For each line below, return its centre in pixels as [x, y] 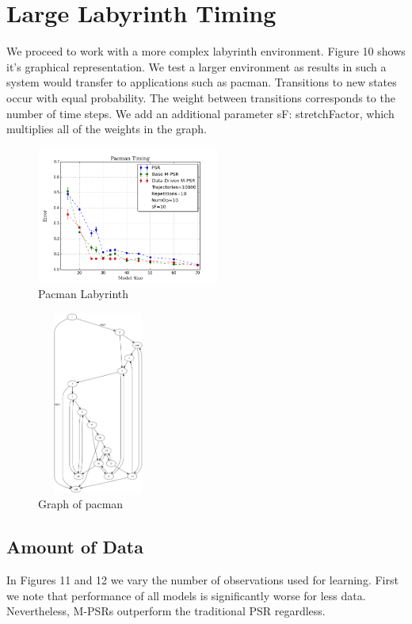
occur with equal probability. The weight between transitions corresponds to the [201, 97]
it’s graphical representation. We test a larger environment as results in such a [196, 66]
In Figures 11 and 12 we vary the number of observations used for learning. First [202, 580]
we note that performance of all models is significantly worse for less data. [186, 595]
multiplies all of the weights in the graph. [107, 129]
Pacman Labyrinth [84, 294]
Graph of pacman [81, 504]
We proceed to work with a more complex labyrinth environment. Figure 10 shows [206, 51]
